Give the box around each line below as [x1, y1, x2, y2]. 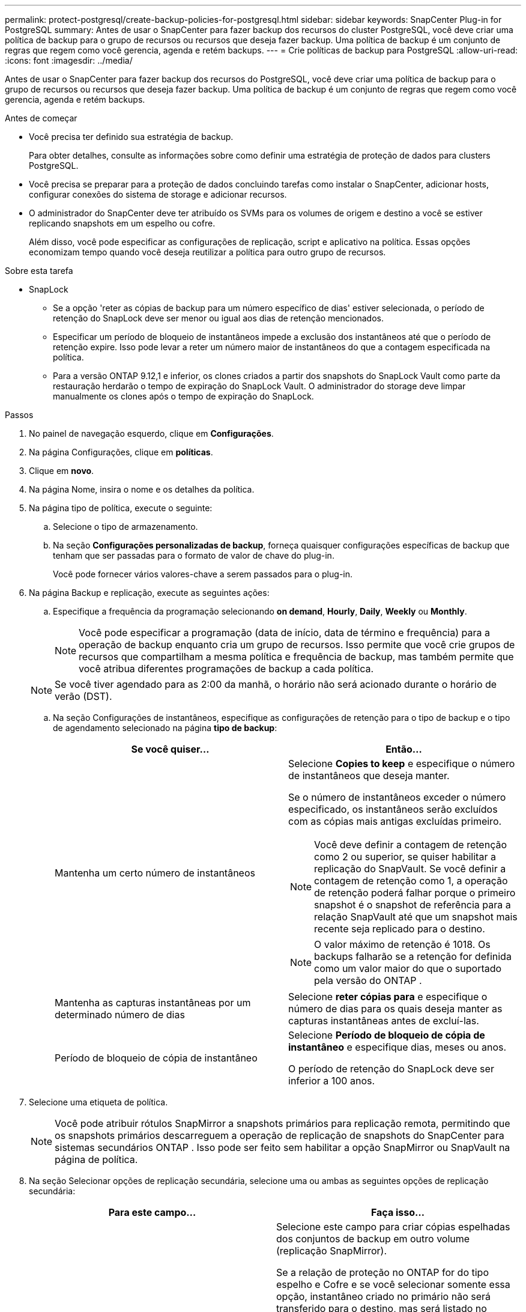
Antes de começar [5, 113, 77, 123]
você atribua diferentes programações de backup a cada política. [79, 663, 374, 675]
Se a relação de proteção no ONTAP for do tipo [276, 1266, 489, 1278]
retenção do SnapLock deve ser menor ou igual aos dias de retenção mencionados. [53, 313, 384, 323]
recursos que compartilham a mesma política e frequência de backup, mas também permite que [79, 651, 514, 663]
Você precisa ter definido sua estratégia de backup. [29, 132, 234, 142]
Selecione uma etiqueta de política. [29, 1097, 168, 1107]
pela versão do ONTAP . [314, 974, 422, 986]
